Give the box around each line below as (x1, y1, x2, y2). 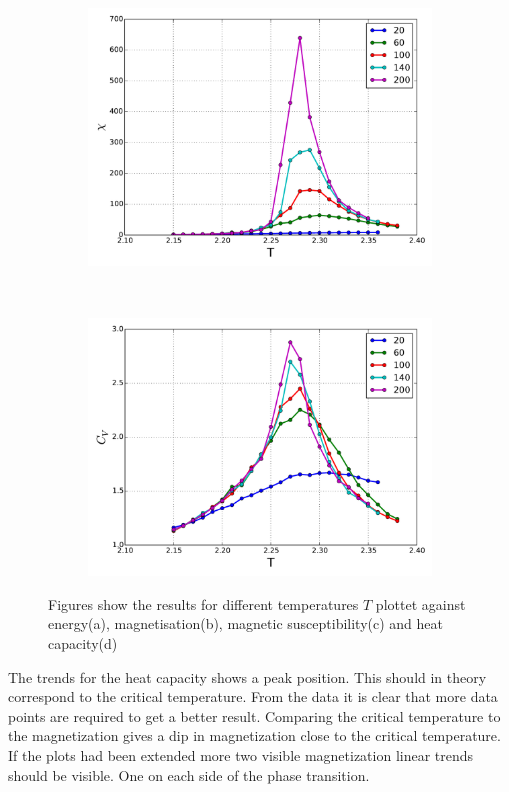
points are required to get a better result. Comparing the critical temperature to (8, 705, 501, 726)
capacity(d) (48, 632, 118, 653)
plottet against (375, 593, 466, 614)
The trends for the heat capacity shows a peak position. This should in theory (8, 666, 487, 687)
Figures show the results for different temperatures (48, 593, 359, 614)
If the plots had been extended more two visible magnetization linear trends (8, 744, 474, 765)
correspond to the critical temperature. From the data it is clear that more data (8, 686, 498, 707)
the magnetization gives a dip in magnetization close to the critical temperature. (8, 725, 501, 746)
